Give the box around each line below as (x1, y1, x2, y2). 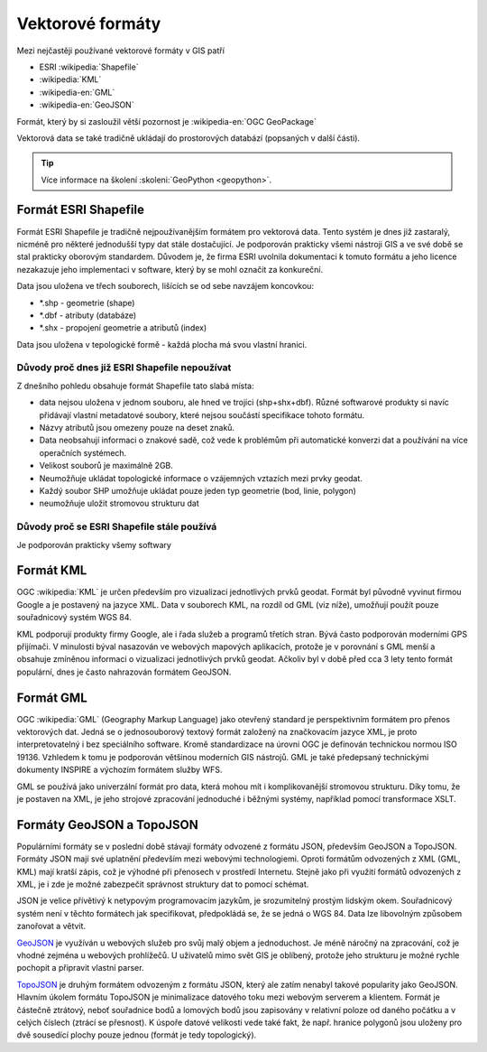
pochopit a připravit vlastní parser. (16, 963, 144, 973)
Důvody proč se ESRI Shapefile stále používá (16, 520, 217, 533)
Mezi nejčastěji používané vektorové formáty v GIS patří (16, 45, 225, 56)
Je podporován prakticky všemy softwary (16, 539, 171, 550)
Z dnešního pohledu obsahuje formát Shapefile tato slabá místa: (16, 380, 254, 391)
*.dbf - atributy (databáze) (39, 310, 137, 321)
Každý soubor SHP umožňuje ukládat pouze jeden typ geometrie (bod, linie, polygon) (39, 485, 356, 496)
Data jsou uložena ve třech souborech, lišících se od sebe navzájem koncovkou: (16, 281, 315, 292)
